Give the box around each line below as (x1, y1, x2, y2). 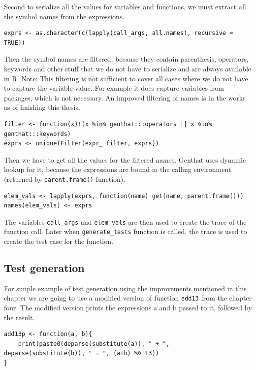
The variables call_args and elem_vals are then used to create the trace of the (4, 216, 247, 227)
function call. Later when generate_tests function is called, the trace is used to (4, 226, 247, 236)
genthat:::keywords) (4, 130, 71, 137)
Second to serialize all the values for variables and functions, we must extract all (4, 1, 246, 11)
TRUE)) (4, 39, 25, 46)
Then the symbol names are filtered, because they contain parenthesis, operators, (4, 54, 249, 64)
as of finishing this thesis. (4, 102, 80, 112)
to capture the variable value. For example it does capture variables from (4, 83, 224, 93)
